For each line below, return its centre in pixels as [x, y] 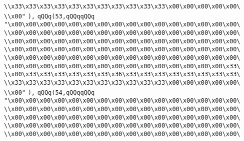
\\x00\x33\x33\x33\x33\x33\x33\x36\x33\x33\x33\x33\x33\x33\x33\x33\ [122, 74]
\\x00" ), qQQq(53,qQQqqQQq [49, 16]
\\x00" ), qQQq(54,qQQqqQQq [49, 92]
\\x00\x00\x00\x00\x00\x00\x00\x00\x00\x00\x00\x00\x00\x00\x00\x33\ [122, 66]
